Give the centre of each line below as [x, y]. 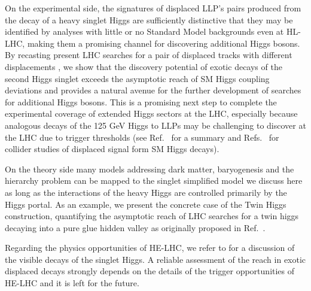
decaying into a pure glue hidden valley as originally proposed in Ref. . [135, 227]
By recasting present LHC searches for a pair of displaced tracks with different [149, 55]
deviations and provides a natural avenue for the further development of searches [153, 90]
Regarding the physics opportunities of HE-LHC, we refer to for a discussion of [150, 248]
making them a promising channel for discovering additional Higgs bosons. [164, 43]
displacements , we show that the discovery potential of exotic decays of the [144, 66]
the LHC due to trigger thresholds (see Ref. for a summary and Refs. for [142, 137]
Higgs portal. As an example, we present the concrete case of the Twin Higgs [146, 204]
